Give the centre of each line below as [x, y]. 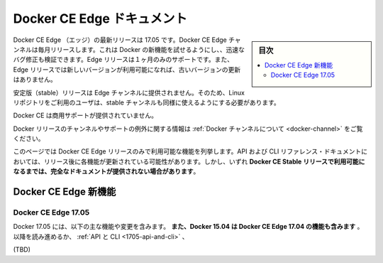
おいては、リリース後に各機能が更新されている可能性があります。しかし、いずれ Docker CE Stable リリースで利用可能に [189, 161]
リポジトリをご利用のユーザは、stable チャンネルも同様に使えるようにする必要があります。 [146, 102]
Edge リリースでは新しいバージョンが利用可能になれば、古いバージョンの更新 [127, 69]
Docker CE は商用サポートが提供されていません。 [85, 116]
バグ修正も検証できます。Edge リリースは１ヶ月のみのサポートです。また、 [123, 60]
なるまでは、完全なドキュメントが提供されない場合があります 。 [106, 171]
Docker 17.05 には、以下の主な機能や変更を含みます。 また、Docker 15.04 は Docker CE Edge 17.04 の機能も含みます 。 [188, 227]
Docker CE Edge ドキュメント [100, 18]
